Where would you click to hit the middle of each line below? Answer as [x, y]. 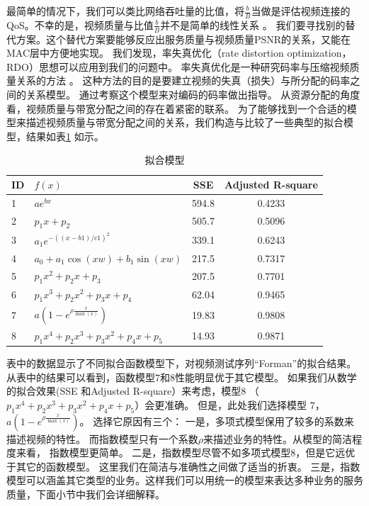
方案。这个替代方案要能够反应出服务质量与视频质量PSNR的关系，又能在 [183, 39]
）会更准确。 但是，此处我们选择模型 [221, 404]
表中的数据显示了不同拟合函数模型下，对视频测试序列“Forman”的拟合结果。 [182, 363]
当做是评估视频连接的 [301, 11]
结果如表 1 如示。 [65, 136]
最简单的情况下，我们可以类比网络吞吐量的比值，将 [125, 11]
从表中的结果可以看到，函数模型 [81, 377]
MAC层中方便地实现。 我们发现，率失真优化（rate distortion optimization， [179, 53]
